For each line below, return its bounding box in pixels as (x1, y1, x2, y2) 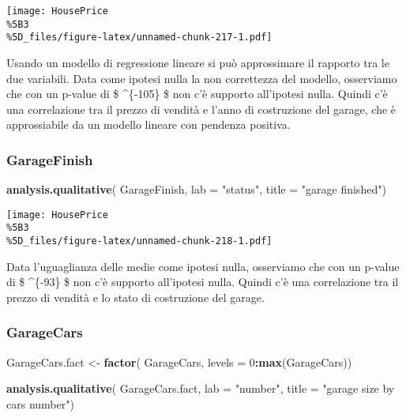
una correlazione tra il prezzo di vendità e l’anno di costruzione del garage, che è (6, 100, 397, 117)
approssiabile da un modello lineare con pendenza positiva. (6, 116, 291, 133)
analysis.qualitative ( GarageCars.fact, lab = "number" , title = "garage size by (6, 380, 395, 397)
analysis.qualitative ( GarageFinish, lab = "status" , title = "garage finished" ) (6, 181, 386, 198)
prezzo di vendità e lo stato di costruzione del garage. (6, 288, 265, 305)
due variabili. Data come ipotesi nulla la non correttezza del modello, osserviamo (6, 70, 397, 86)
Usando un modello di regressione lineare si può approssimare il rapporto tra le (6, 54, 389, 70)
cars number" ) (6, 395, 74, 412)
